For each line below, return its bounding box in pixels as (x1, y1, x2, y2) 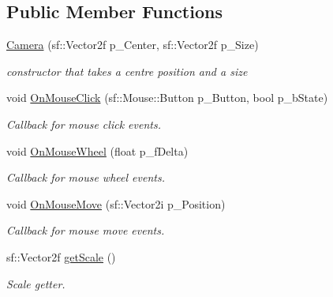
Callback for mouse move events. (6, 222, 165, 239)
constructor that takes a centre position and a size (6, 62, 248, 79)
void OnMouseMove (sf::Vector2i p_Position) (6, 195, 226, 212)
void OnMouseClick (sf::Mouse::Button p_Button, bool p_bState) (6, 89, 328, 106)
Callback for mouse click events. (6, 115, 161, 132)
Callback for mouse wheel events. (6, 169, 165, 186)
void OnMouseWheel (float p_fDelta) (6, 142, 189, 159)
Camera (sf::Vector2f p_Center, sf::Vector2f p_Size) (6, 36, 259, 53)
